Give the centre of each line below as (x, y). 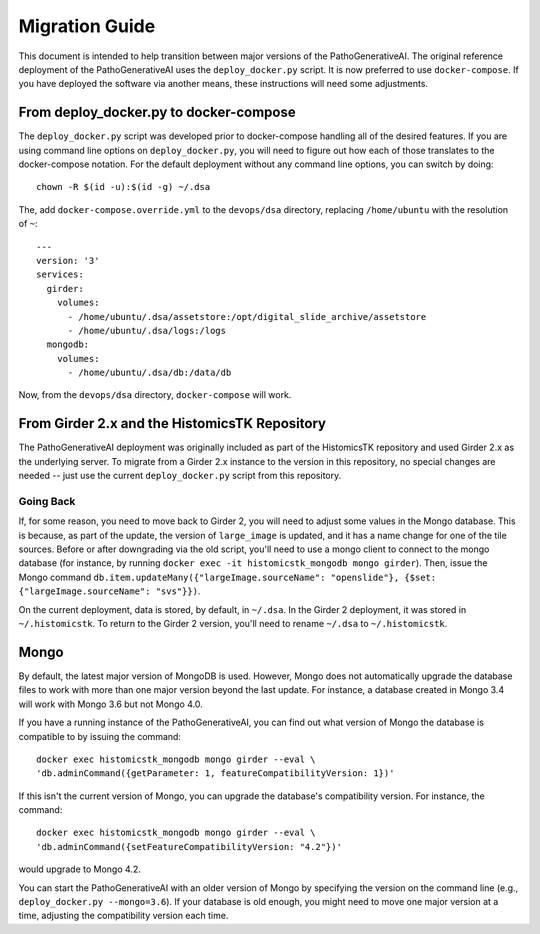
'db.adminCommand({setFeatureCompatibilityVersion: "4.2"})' (189, 846)
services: (60, 274)
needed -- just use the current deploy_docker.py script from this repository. (180, 476)
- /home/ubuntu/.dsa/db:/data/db (149, 373)
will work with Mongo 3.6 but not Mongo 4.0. (111, 704)
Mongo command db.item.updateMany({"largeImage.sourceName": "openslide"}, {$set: (227, 577)
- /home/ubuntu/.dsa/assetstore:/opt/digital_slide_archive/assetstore (247, 316)
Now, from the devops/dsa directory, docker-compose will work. (155, 395)
